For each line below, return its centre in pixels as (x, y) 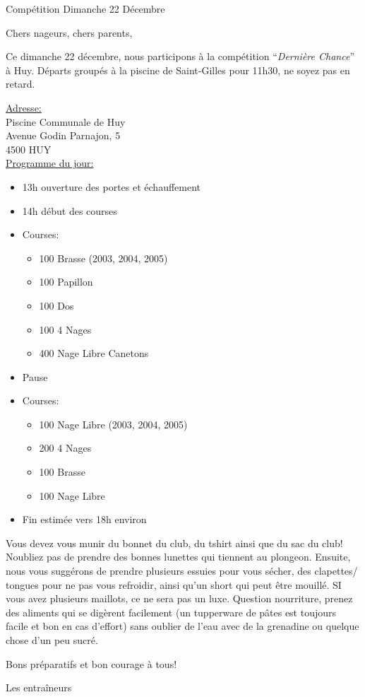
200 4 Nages (65, 448)
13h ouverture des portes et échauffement (112, 186)
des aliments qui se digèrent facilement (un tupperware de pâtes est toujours (171, 612)
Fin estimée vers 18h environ (84, 519)
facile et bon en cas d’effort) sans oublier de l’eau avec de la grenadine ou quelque (182, 626)
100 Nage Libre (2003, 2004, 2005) (113, 424)
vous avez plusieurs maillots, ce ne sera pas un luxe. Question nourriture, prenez (179, 598)
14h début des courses (70, 210)
